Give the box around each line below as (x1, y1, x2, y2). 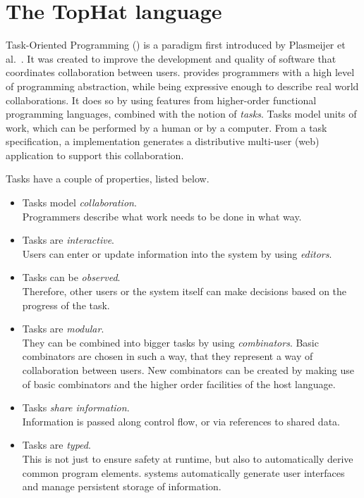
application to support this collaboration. (6, 147, 184, 162)
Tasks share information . (22, 400, 130, 415)
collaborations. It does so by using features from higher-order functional (6, 92, 317, 107)
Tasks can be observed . (22, 270, 121, 285)
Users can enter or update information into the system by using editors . (22, 246, 332, 261)
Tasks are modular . (22, 321, 104, 336)
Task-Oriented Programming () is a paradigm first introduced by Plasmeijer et (6, 37, 346, 52)
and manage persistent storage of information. (22, 479, 222, 494)
